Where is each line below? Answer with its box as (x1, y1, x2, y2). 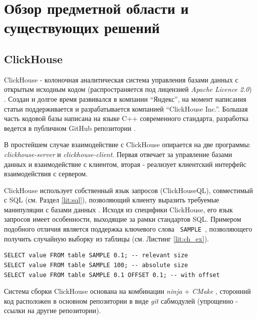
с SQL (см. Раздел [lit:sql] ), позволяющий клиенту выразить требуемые (4, 195, 219, 205)
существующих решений (4, 17, 160, 38)
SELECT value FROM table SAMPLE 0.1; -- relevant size (4, 252, 188, 259)
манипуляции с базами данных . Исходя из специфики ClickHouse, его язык (4, 204, 233, 214)
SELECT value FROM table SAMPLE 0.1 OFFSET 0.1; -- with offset (4, 271, 220, 279)
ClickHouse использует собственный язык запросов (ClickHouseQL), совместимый (4, 185, 253, 195)
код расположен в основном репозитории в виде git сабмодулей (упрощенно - (4, 295, 238, 306)
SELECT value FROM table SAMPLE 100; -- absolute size (4, 261, 188, 269)
